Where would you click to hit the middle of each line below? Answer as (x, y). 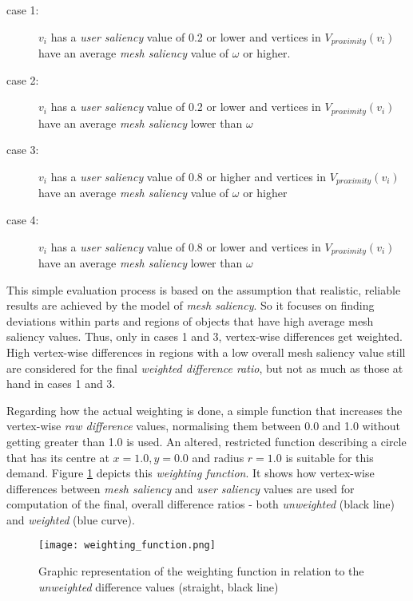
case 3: (23, 150)
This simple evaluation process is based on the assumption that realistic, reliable (204, 289)
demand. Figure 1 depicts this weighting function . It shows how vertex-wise (191, 473)
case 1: (23, 10)
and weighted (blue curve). (71, 519)
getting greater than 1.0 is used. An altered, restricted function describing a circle (206, 441)
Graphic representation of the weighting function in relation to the (201, 571)
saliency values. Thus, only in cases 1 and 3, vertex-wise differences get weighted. (205, 336)
